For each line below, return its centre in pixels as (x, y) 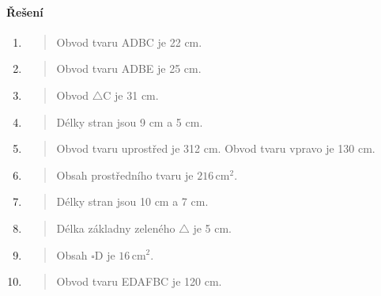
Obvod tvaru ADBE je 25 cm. (129, 68)
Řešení (25, 11)
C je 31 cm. (131, 95)
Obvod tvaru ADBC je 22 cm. (129, 42)
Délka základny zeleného (116, 228)
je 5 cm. (212, 228)
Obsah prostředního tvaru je (125, 175)
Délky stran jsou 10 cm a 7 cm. (132, 201)
